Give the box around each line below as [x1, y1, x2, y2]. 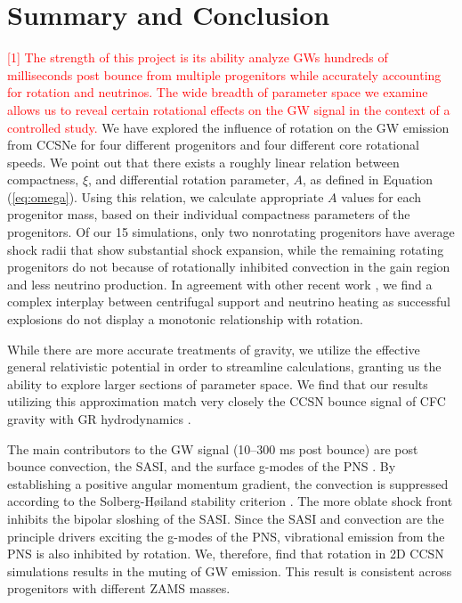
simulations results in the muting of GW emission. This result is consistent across [7, 561, 452, 580]
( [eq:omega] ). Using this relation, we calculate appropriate [7, 187, 324, 206]
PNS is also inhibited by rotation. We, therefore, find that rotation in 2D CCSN [7, 544, 444, 563]
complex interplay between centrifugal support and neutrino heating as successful [7, 292, 450, 311]
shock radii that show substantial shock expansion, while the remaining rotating [7, 240, 444, 258]
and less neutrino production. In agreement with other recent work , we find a [7, 274, 433, 293]
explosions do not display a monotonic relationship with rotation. [7, 310, 363, 329]
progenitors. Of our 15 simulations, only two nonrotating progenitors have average [7, 223, 455, 241]
